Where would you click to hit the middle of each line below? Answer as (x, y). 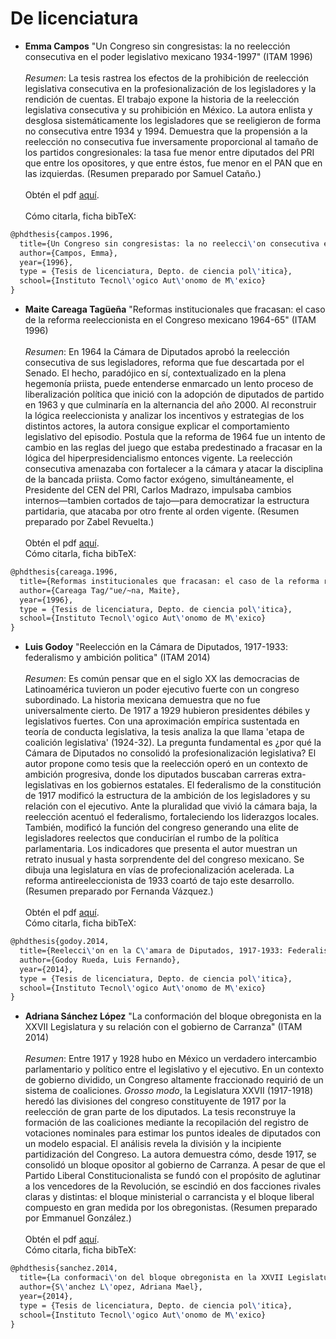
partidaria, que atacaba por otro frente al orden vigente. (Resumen (162, 511)
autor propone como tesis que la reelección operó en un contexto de (166, 764)
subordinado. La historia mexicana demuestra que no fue (142, 700)
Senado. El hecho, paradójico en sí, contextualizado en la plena (155, 373)
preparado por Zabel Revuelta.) (89, 522)
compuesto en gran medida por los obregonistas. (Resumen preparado (171, 1208)
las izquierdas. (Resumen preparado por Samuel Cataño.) (143, 173)
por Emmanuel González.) (78, 1218)
